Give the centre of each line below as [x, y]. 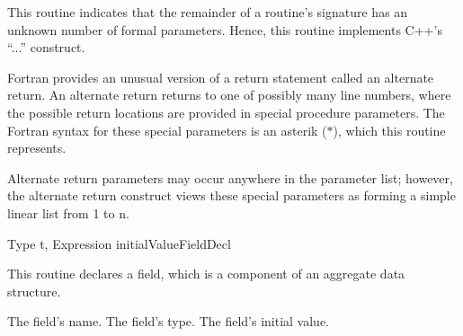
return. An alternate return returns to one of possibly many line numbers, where [229, 95]
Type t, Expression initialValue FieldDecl [119, 243]
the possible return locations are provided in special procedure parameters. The [226, 112]
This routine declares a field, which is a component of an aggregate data [206, 274]
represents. [37, 148]
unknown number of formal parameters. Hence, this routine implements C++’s [225, 29]
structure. [34, 291]
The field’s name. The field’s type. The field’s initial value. [169, 321]
